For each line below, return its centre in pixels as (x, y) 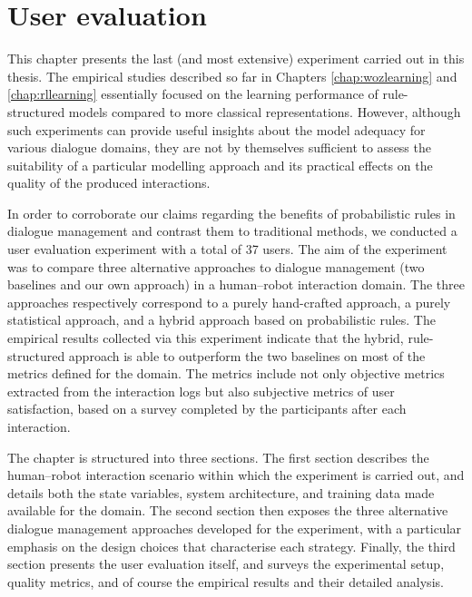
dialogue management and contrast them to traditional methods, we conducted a (232, 231)
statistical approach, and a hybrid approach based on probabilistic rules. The (221, 320)
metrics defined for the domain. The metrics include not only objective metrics (226, 373)
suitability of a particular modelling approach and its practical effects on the (220, 165)
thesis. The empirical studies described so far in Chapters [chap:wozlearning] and (232, 76)
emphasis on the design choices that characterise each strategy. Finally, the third (231, 546)
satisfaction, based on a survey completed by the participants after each (207, 409)
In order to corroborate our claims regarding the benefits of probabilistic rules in (231, 213)
